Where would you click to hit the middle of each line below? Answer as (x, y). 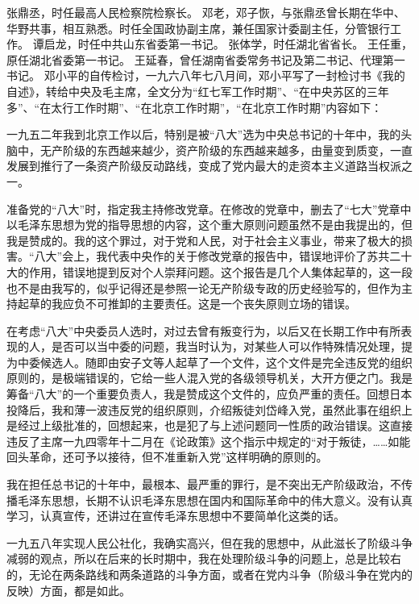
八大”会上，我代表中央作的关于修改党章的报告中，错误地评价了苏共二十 (223, 256)
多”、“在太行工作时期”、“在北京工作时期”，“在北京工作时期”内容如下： (195, 107)
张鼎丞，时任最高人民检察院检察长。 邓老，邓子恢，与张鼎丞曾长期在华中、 (206, 12)
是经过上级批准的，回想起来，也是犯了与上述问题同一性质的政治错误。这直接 (209, 425)
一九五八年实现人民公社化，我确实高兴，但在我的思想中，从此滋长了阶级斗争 (209, 542)
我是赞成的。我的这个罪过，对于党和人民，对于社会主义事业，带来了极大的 (204, 240)
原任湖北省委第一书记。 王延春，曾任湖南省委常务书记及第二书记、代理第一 (206, 59)
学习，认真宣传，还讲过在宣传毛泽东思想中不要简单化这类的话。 (176, 516)
